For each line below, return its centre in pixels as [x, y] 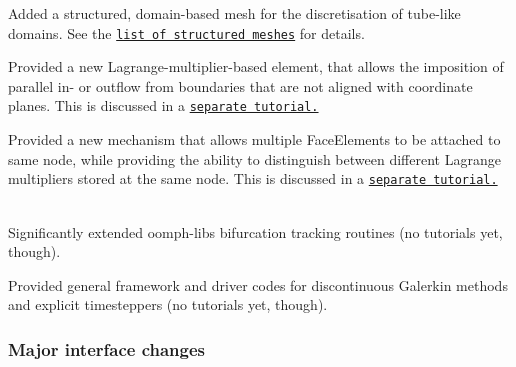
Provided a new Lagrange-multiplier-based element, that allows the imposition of [256, 66]
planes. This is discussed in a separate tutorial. [163, 105]
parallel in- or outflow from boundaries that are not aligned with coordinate [240, 85]
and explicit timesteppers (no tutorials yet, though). [168, 304]
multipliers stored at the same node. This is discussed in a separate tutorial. [253, 178]
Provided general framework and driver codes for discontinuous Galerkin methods [258, 284]
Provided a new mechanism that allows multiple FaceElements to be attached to [254, 139]
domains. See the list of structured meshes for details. [186, 32]
